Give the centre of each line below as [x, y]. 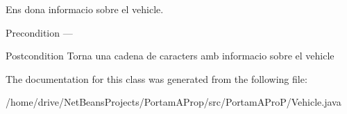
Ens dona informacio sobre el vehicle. [85, 9]
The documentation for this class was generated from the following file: [156, 78]
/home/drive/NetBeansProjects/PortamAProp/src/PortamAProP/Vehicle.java [173, 102]
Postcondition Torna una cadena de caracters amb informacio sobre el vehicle [170, 56]
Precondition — [39, 32]
